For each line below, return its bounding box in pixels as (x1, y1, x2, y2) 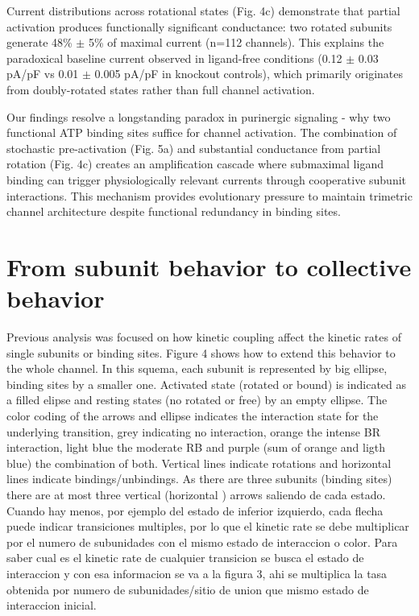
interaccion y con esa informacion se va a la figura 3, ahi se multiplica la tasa (6, 564, 388, 581)
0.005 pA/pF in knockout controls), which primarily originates (94, 65, 404, 82)
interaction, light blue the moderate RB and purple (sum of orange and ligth (6, 439, 386, 456)
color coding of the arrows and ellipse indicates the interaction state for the (6, 407, 379, 424)
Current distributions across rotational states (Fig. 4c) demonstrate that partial (6, 2, 400, 19)
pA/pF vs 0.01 (6, 65, 79, 82)
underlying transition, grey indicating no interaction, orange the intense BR (6, 423, 380, 440)
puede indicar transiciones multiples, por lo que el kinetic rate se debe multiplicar (6, 518, 409, 535)
